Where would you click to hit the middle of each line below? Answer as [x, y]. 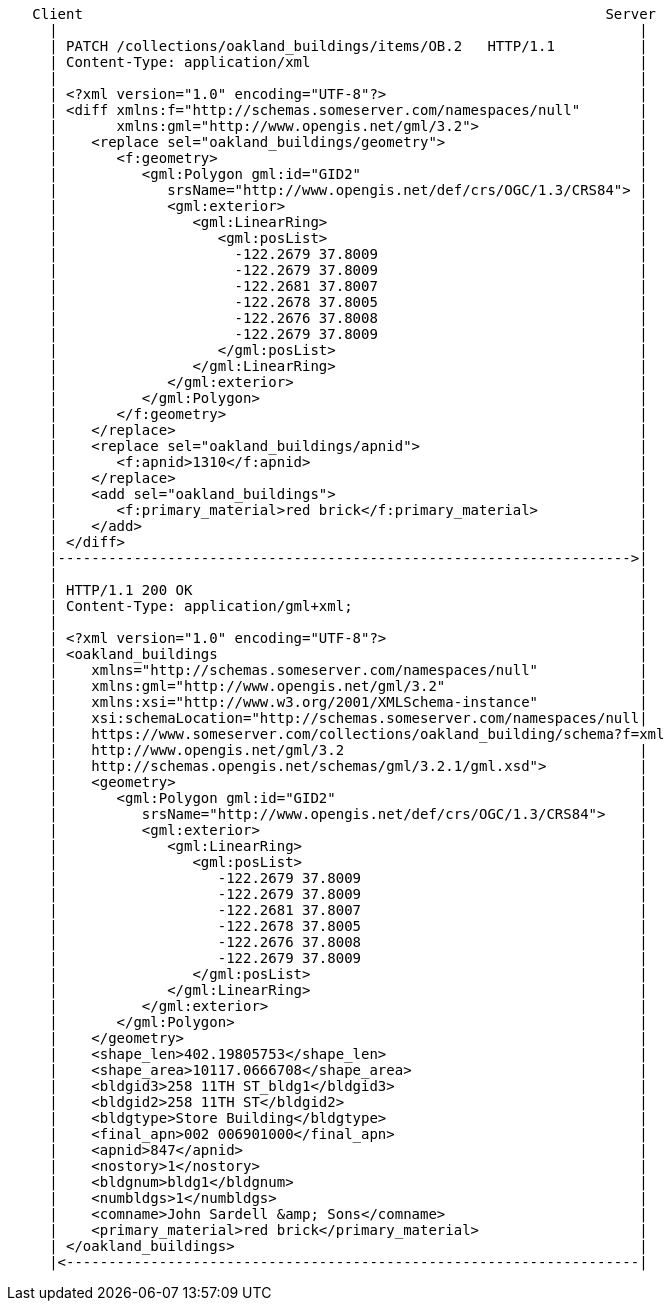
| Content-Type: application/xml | [348, 62]
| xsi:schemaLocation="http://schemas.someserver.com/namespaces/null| [348, 718]
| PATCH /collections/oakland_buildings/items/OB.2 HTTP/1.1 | [348, 46]
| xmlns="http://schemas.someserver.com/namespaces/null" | [348, 670]
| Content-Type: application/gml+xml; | [348, 606]
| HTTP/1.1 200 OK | [348, 590]
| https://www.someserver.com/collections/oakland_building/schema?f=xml [357, 734]
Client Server [344, 14]
